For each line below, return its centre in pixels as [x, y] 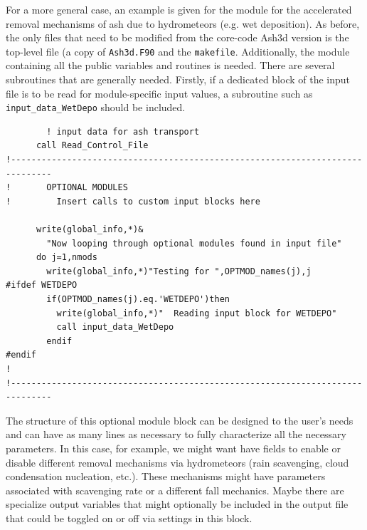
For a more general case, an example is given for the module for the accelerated [179, 9]
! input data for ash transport [123, 131]
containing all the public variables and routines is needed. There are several [170, 65]
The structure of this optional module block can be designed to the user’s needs [180, 420]
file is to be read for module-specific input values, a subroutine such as [159, 93]
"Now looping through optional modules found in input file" [194, 243]
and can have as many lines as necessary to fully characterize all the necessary [176, 434]
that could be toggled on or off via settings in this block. [129, 518]
